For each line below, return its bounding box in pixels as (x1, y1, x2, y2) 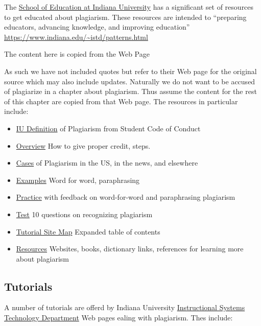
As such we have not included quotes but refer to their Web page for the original (4, 65, 257, 76)
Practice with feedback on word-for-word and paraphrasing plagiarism (16, 192, 235, 202)
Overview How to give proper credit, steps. (16, 140, 151, 151)
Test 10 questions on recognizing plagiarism (16, 208, 153, 219)
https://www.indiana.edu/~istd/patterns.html (4, 31, 148, 42)
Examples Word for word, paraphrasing (16, 174, 140, 185)
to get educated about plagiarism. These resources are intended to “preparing (4, 11, 247, 22)
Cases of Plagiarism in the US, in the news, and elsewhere (16, 157, 198, 168)
